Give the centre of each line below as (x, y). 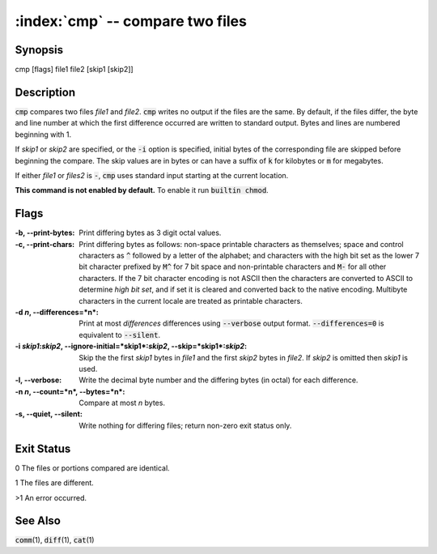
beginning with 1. (43, 134)
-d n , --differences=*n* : (57, 312)
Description (45, 92)
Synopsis (39, 50)
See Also (38, 521)
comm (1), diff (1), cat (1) (55, 540)
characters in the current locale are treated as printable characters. (191, 300)
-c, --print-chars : (45, 244)
